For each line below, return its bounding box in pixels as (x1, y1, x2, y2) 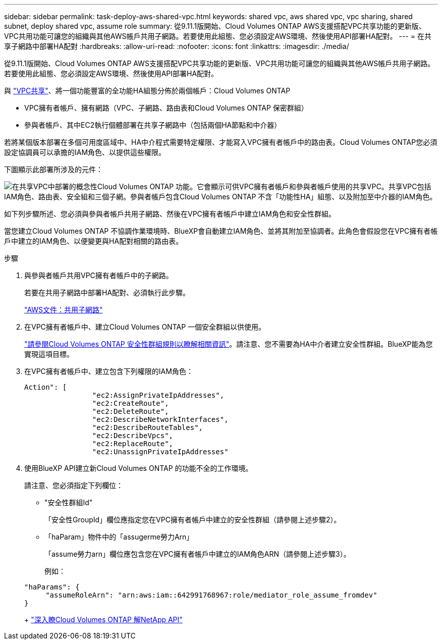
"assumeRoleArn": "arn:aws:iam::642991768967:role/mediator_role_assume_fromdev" (45, 591, 377, 599)
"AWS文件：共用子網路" (24, 305, 103, 314)
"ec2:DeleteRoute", (92, 407, 169, 415)
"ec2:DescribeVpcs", (92, 432, 174, 440)
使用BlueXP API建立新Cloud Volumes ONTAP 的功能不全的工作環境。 (24, 464, 253, 472)
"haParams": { (24, 583, 80, 591)
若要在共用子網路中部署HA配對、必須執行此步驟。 (24, 288, 190, 297)
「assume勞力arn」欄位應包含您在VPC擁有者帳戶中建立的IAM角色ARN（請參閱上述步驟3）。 (44, 550, 351, 558)
